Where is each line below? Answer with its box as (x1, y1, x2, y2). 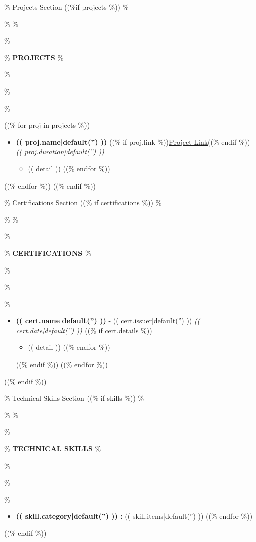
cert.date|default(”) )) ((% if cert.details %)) (16, 325, 152, 335)
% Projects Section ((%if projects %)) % (4, 2, 129, 12)
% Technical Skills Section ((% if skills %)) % (4, 393, 144, 403)
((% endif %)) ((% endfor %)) (16, 359, 108, 370)
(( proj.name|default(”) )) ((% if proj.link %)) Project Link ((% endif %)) (16, 136, 250, 147)
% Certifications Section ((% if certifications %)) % (4, 197, 162, 208)
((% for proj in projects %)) (4, 120, 90, 130)
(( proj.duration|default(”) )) (16, 146, 104, 157)
